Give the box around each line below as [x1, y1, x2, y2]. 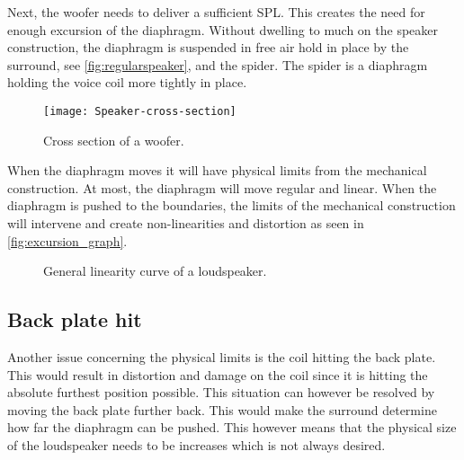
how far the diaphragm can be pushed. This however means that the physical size [7, 418, 457, 437]
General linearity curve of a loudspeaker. [43, 261, 267, 280]
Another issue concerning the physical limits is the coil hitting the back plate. [7, 347, 436, 366]
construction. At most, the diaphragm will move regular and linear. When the [7, 178, 437, 197]
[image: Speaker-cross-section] [43, 104, 236, 118]
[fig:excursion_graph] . [7, 231, 128, 250]
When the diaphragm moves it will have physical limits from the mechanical [7, 161, 427, 180]
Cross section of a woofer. [43, 130, 184, 149]
